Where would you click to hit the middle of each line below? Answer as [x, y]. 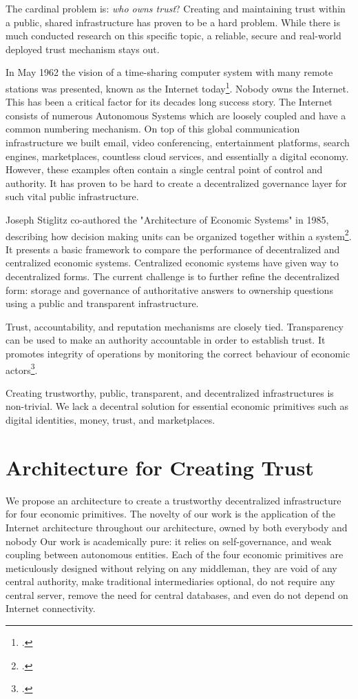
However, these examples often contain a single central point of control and [164, 169]
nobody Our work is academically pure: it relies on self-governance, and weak [169, 541]
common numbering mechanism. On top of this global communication [153, 129]
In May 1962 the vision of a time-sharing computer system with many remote [169, 72]
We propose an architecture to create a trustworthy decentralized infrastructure [173, 500]
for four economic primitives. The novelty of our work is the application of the [171, 514]
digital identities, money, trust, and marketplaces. [110, 420]
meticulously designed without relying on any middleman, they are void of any [171, 568]
